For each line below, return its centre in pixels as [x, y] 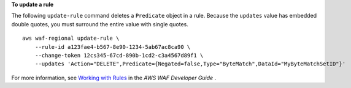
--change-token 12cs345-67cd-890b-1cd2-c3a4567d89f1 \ [119, 55]
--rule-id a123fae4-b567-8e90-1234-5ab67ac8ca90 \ [113, 47]
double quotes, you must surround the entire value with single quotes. [100, 24]
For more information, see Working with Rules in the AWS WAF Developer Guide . [114, 78]
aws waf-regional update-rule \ [71, 38]
